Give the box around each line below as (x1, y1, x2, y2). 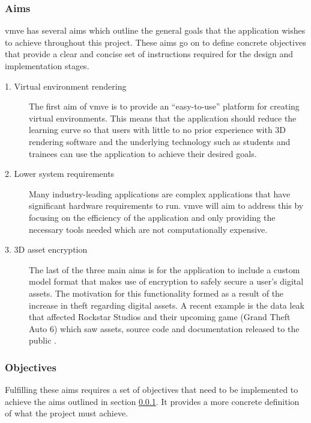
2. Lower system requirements (5, 167, 115, 180)
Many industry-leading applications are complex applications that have (29, 187, 291, 200)
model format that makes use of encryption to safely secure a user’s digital (29, 275, 304, 288)
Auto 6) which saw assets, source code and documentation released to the (29, 322, 300, 335)
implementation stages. (5, 60, 89, 72)
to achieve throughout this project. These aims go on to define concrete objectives (5, 36, 306, 48)
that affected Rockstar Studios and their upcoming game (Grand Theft (29, 310, 291, 323)
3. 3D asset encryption (5, 243, 88, 256)
